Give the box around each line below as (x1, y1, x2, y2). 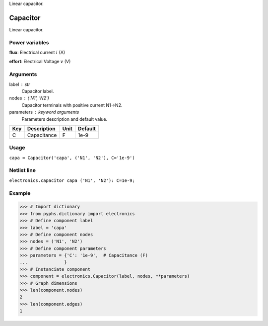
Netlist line (9, 167, 36, 174)
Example (9, 189, 31, 196)
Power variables (9, 39, 49, 46)
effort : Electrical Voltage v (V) (9, 59, 71, 65)
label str (9, 81, 30, 87)
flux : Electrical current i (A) (9, 50, 66, 56)
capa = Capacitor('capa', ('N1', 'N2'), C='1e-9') (9, 155, 135, 161)
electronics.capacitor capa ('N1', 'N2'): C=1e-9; (9, 177, 135, 183)
